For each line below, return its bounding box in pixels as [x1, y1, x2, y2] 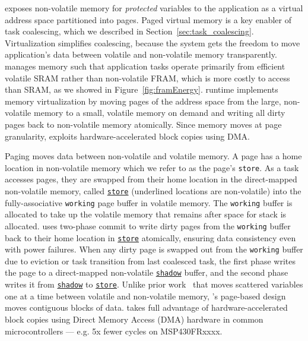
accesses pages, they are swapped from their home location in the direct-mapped [5, 173, 297, 185]
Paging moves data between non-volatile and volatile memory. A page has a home [5, 150, 302, 162]
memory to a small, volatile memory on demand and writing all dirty [33, 106, 285, 119]
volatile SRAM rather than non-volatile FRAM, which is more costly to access [5, 71, 290, 84]
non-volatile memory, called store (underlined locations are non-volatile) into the [5, 184, 301, 197]
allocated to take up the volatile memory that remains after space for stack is [5, 208, 287, 220]
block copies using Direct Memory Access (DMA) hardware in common [5, 312, 263, 325]
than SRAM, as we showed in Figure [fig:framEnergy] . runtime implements [5, 83, 278, 96]
